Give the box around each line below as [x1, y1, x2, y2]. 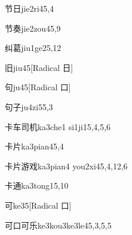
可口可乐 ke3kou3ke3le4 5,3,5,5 [5, 219, 112, 231]
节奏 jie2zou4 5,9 [5, 22, 61, 34]
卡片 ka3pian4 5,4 [5, 140, 64, 152]
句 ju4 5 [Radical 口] [5, 81, 71, 93]
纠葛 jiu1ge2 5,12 [5, 42, 62, 54]
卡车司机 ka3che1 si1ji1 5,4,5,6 [5, 120, 111, 132]
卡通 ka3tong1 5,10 [5, 179, 69, 192]
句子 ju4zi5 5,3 [5, 100, 53, 113]
